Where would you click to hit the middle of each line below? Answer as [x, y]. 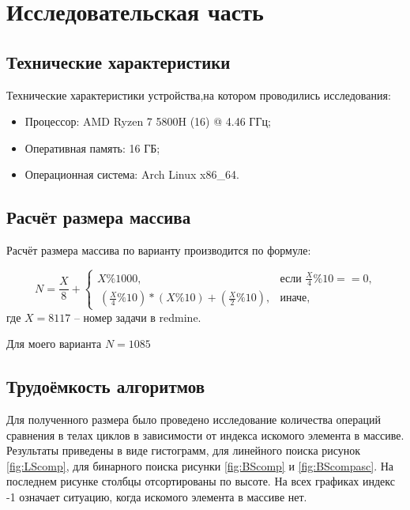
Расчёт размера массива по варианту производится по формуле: [159, 250]
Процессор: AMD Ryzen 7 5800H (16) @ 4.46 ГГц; [148, 121]
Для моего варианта [54, 344]
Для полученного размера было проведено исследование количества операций [194, 419]
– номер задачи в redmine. [137, 317]
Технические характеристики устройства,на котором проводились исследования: [199, 94]
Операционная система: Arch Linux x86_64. [132, 174]
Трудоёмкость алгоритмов [106, 386]
